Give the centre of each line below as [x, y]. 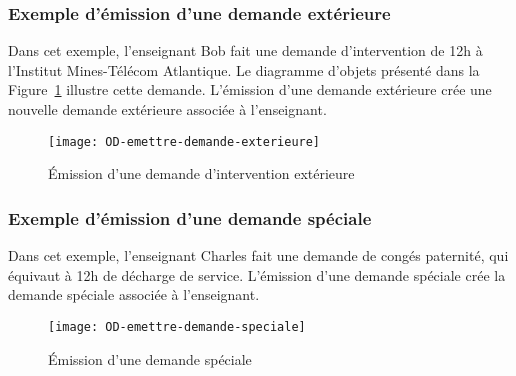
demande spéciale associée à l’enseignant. [134, 294]
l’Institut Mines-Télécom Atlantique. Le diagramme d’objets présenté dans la [244, 69]
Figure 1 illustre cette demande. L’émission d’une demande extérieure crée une [250, 89]
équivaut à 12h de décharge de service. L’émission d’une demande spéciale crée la [257, 274]
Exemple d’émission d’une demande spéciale [190, 217]
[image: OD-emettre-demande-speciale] [177, 326]
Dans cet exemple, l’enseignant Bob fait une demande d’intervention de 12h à [245, 50]
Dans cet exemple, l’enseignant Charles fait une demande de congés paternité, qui [258, 255]
